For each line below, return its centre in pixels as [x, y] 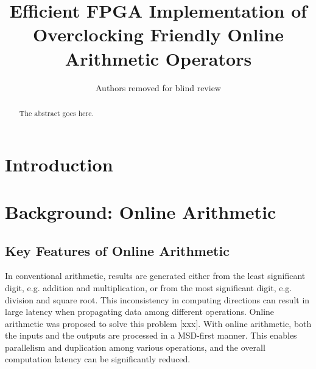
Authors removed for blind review [158, 87]
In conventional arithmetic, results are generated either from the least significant [155, 276]
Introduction [59, 164]
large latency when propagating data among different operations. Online [140, 312]
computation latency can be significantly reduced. [98, 359]
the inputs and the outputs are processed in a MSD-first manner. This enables [151, 335]
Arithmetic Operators [158, 58]
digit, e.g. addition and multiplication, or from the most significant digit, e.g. [149, 287]
